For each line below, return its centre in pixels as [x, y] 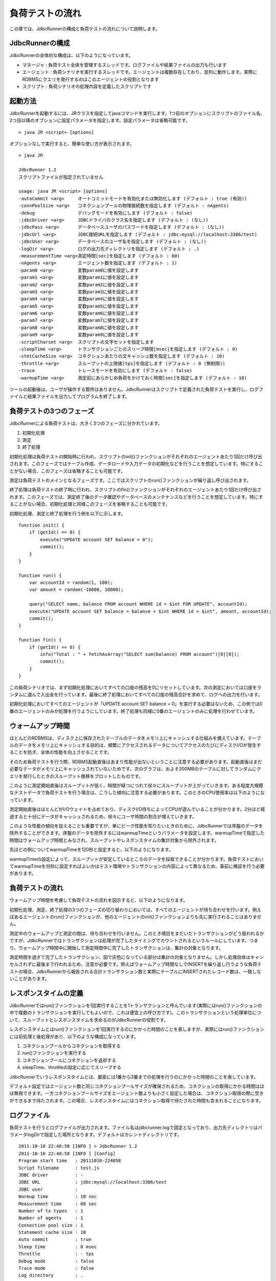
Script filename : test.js [59, 1168]
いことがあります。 [29, 979]
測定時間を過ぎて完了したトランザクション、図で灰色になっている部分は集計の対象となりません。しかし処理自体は [130, 957]
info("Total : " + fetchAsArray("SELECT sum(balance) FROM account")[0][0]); [140, 654]
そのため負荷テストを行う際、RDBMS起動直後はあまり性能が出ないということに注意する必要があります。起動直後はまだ [136, 761]
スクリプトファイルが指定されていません [61, 177]
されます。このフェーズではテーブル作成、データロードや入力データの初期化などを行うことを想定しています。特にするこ [136, 464]
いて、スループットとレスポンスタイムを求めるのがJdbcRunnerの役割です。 [89, 1020]
